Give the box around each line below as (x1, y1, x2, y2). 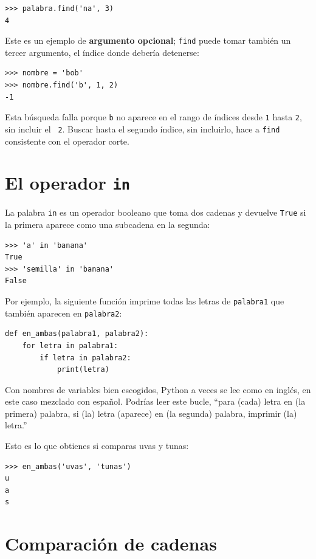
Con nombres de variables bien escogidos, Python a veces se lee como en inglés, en (5, 383, 311, 396)
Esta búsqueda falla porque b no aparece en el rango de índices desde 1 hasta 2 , (5, 111, 302, 123)
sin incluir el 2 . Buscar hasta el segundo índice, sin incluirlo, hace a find (5, 122, 280, 135)
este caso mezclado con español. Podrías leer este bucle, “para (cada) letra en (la (5, 395, 306, 408)
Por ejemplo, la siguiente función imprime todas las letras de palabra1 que (5, 295, 284, 307)
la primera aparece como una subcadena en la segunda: (5, 218, 210, 231)
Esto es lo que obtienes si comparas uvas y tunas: (5, 439, 189, 452)
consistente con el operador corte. (5, 134, 129, 147)
